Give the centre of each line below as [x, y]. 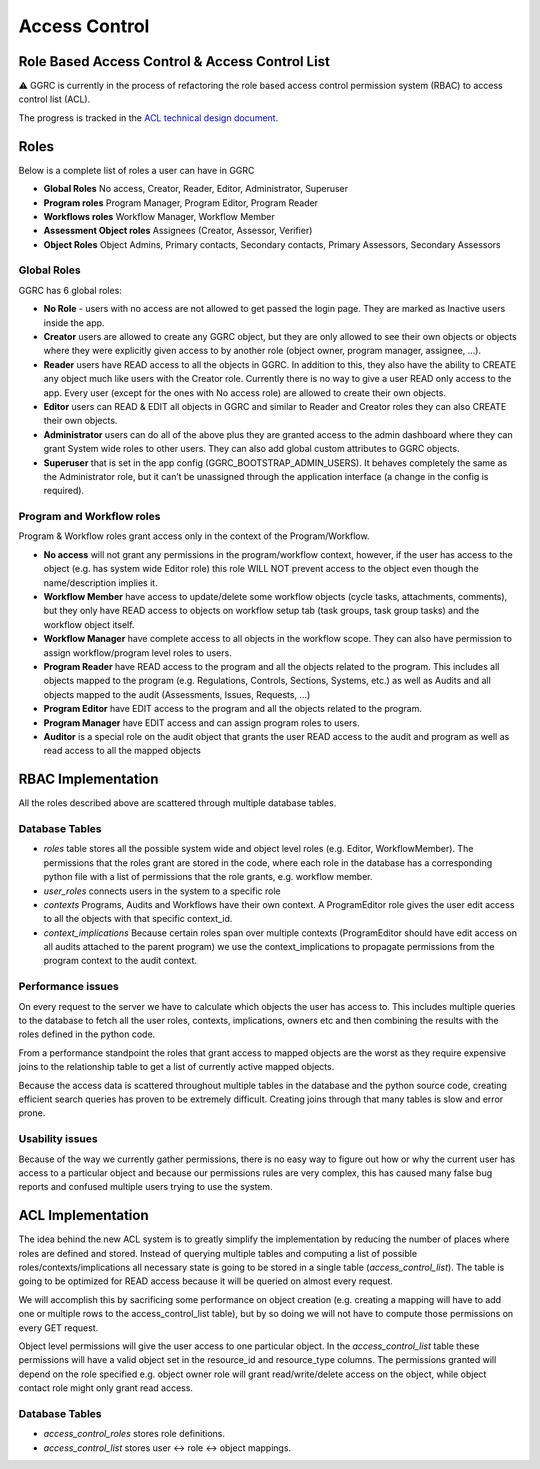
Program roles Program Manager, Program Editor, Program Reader [181, 202]
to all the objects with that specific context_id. [138, 919]
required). [64, 491]
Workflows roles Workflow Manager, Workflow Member [159, 216]
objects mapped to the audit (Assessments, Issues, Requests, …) [177, 694]
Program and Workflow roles [89, 517]
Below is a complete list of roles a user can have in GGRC [136, 170]
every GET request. [58, 1327]
